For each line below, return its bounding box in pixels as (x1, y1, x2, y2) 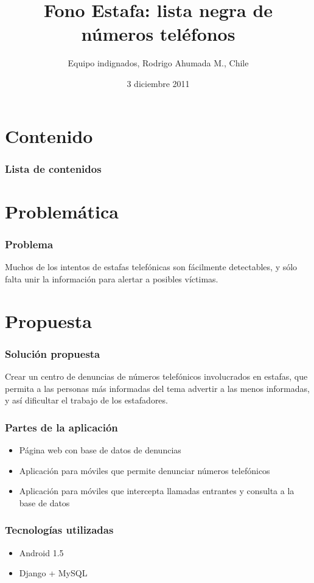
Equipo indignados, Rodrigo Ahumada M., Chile (68, 57, 249, 69)
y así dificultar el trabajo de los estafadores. (5, 394, 168, 407)
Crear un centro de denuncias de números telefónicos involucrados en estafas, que (5, 369, 308, 382)
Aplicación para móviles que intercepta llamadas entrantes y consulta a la (19, 484, 295, 497)
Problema (5, 236, 54, 251)
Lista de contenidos (5, 161, 102, 176)
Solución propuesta (5, 346, 100, 361)
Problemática (5, 198, 119, 223)
